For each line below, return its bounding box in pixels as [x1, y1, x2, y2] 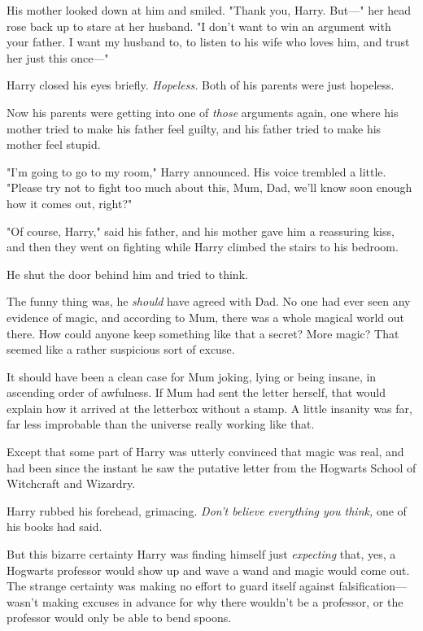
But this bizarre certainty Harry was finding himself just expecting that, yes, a [7, 546, 396, 563]
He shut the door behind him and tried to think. [7, 265, 248, 282]
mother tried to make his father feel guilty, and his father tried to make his [7, 120, 382, 137]
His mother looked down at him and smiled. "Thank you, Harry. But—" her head [7, 2, 412, 18]
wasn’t [7, 593, 39, 610]
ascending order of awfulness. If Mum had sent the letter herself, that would [7, 384, 386, 401]
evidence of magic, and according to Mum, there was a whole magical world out [7, 308, 404, 325]
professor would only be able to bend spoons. [7, 609, 232, 626]
